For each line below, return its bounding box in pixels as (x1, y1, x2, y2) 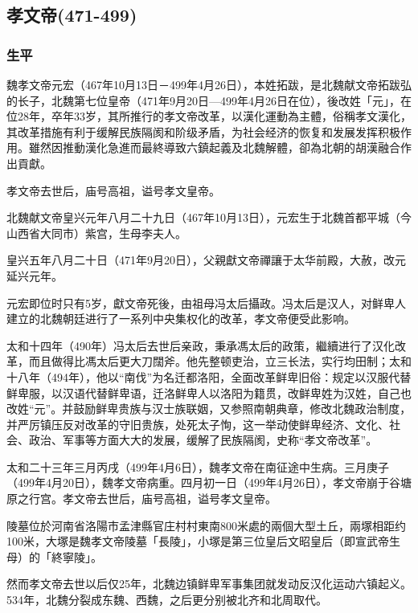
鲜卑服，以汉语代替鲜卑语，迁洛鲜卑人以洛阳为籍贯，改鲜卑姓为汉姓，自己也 (6, 384, 412, 401)
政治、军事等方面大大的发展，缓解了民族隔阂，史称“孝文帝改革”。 (28, 431, 378, 448)
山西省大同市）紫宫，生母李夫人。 (6, 224, 186, 241)
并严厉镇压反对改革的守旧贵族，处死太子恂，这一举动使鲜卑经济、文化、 (6, 415, 389, 432)
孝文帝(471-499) (6, 2, 137, 27)
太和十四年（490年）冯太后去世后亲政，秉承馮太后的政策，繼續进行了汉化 (6, 337, 395, 353)
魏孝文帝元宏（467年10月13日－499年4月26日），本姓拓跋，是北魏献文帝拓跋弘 (6, 76, 412, 92)
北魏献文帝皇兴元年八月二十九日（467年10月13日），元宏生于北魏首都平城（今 (6, 209, 412, 226)
